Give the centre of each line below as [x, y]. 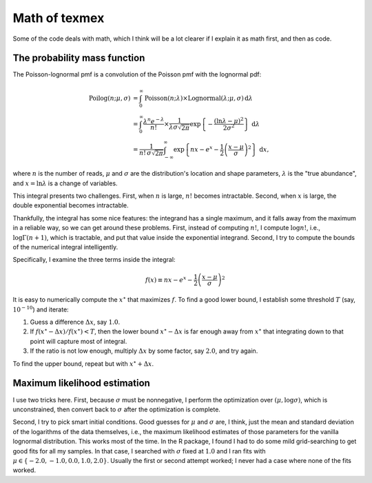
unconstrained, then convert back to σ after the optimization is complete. [116, 409]
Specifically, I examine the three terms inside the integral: [94, 260]
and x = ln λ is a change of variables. [65, 183]
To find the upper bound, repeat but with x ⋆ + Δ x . [83, 363]
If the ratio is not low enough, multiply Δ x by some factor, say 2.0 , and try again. [144, 351]
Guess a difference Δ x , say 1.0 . [75, 322]
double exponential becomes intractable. [71, 205]
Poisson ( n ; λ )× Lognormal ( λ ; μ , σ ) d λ [198, 98]
